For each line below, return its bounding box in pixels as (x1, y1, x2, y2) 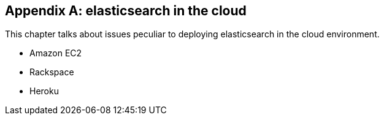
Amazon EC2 (29, 48, 82, 59)
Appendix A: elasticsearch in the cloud (5, 3, 247, 18)
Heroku (29, 86, 59, 97)
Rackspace (29, 67, 74, 78)
